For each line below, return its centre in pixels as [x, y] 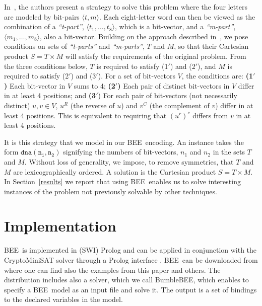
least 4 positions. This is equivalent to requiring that [85, 115]
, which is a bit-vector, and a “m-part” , [175, 26]
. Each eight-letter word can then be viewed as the [177, 16]
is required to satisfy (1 [132, 66]
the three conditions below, [46, 66]
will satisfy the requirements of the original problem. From [156, 56]
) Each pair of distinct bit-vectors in [174, 85]
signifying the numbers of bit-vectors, [121, 152]
